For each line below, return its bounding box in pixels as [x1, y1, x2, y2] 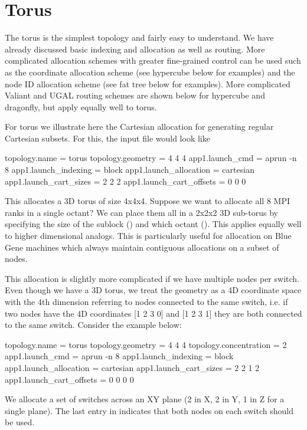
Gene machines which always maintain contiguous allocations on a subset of [5, 241, 279, 253]
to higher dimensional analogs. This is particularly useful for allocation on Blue [5, 229, 292, 242]
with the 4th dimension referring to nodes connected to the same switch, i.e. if [5, 296, 288, 307]
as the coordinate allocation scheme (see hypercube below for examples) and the [5, 65, 295, 78]
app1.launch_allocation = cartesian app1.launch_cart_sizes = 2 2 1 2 [5, 361, 260, 373]
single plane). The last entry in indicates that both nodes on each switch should [5, 404, 293, 416]
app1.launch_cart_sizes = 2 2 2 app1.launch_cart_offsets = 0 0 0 [5, 175, 246, 187]
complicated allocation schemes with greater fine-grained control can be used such [5, 54, 301, 67]
